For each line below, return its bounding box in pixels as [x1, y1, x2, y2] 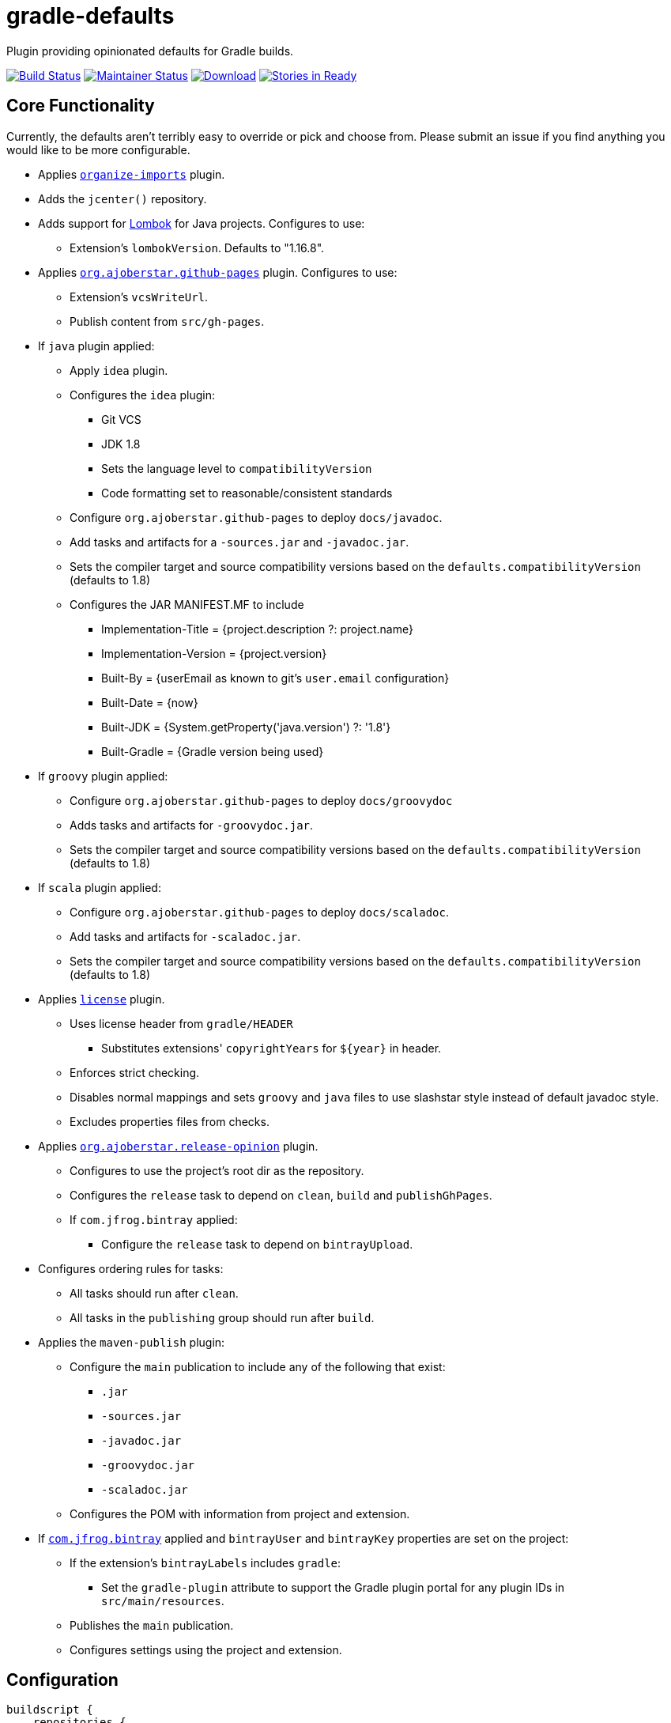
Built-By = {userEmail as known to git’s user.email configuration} [101, 671, 450, 685]
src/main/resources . [101, 1593, 224, 1608]
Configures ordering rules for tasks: [38, 1261, 224, 1275]
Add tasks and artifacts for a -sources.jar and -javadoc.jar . [70, 535, 409, 549]
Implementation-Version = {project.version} [101, 646, 327, 660]
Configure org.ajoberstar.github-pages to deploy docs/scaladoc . [70, 905, 450, 919]
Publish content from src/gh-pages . [70, 314, 265, 328]
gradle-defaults [6, 2, 175, 29]
